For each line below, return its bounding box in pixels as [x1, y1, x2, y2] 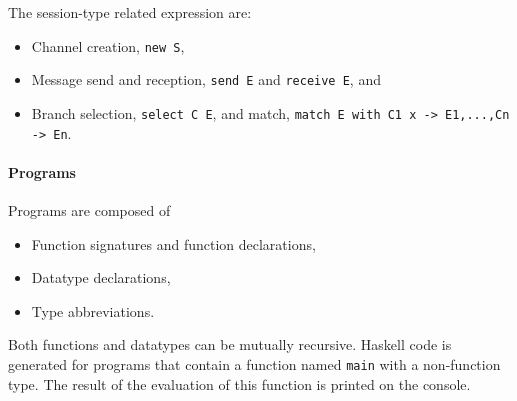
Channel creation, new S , [31, 35, 185, 56]
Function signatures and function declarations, [31, 233, 316, 254]
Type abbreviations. [31, 300, 155, 321]
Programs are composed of [8, 200, 171, 221]
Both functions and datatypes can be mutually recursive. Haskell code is [8, 334, 452, 355]
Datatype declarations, [31, 267, 171, 288]
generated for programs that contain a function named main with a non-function [8, 353, 501, 374]
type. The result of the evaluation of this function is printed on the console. [8, 373, 471, 394]
